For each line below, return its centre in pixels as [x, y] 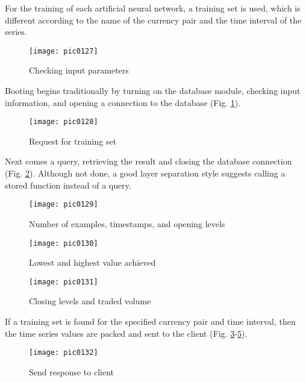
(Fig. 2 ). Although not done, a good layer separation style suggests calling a [145, 173]
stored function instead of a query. [68, 185]
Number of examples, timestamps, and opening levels [127, 223]
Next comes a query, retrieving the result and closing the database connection [148, 161]
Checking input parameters [79, 70]
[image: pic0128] [64, 122]
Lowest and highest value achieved [92, 262]
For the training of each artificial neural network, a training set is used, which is [153, 8]
